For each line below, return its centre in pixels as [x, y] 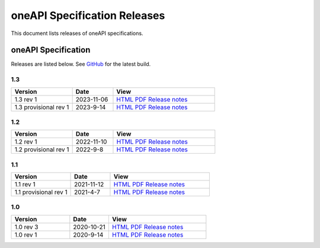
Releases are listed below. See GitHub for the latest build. [81, 64]
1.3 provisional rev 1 [42, 107]
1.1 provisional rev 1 [41, 192]
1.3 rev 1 [26, 99]
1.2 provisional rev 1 [42, 150]
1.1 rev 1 [25, 185]
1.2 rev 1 [26, 142]
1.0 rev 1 [26, 234]
